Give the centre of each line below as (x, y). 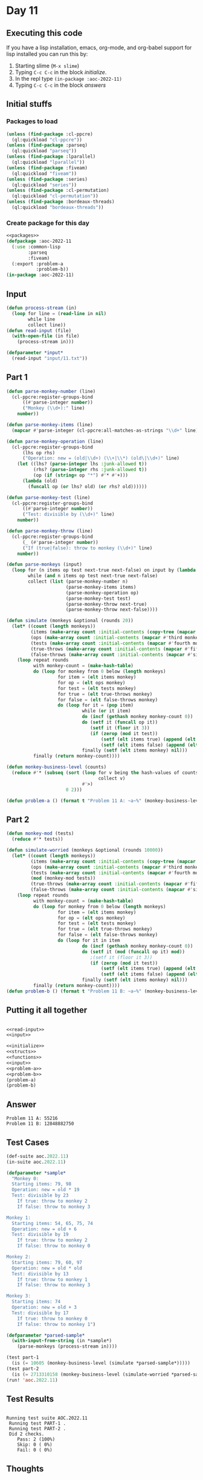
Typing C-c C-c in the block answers (60, 85)
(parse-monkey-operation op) (102, 592)
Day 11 (22, 11)
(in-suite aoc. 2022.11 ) (36, 1162)
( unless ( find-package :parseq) (47, 145)
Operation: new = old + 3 (44, 1308)
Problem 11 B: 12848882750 (40, 1124)
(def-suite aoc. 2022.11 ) (37, 1156)
